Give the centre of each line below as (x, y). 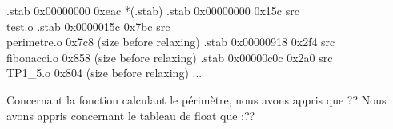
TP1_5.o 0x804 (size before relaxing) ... (104, 73)
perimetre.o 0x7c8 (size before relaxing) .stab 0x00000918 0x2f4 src (171, 42)
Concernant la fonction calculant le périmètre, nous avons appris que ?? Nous (196, 99)
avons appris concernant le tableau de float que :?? (131, 115)
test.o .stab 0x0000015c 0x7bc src (88, 26)
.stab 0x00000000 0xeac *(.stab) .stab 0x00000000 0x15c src (153, 10)
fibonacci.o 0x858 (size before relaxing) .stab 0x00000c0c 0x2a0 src (170, 57)
